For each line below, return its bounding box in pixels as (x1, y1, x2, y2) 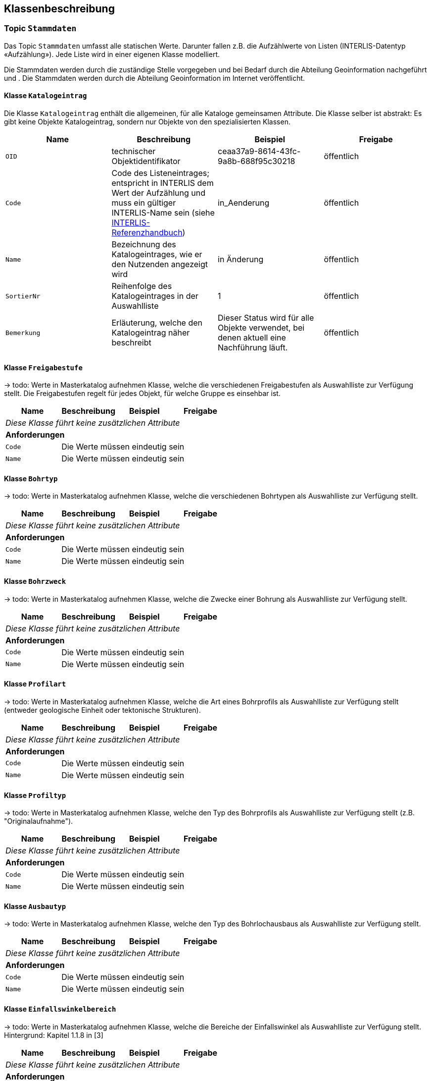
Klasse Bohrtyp (4, 474, 58, 483)
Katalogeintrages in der (111, 291, 198, 301)
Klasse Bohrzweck (4, 577, 66, 586)
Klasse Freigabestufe (4, 363, 83, 372)
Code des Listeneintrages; (111, 168, 210, 178)
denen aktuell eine (218, 333, 286, 343)
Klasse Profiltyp (4, 791, 66, 799)
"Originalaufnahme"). (4, 817, 73, 826)
